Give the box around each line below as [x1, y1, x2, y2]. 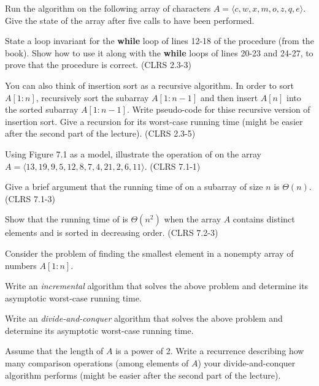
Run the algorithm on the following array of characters [5, 2, 211, 14]
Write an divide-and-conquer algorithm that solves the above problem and [5, 312, 283, 325]
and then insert [200, 91, 258, 104]
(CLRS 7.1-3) [5, 192, 56, 205]
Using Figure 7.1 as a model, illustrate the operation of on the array [5, 147, 261, 160]
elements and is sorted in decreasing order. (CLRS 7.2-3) [5, 226, 218, 239]
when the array [164, 213, 221, 225]
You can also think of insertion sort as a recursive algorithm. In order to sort [5, 78, 294, 91]
